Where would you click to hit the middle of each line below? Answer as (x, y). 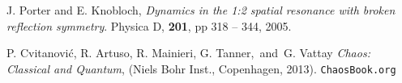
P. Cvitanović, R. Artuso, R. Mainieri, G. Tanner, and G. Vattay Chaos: (188, 53)
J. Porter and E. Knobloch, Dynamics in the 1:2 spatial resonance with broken (201, 10)
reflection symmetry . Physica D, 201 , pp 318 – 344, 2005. (149, 25)
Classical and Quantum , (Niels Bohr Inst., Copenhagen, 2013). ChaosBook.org (201, 68)
